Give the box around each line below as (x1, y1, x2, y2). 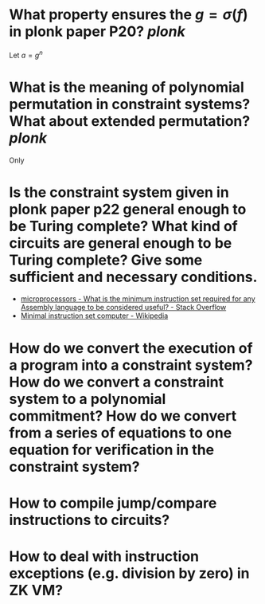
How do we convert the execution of (9, 339, 253, 357)
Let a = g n (9, 49, 43, 60)
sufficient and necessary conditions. (9, 268, 258, 286)
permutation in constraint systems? (9, 95, 251, 113)
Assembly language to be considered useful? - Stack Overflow (20, 303, 227, 312)
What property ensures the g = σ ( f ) (9, 6, 249, 24)
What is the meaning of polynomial (9, 78, 245, 96)
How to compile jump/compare (9, 494, 217, 512)
